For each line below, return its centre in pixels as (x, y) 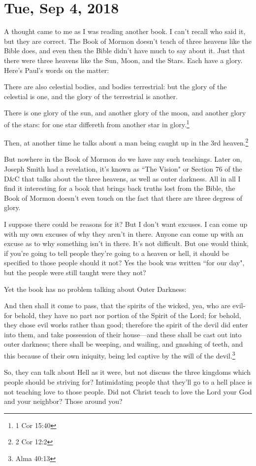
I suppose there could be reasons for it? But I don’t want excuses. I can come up (126, 224)
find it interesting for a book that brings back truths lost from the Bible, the (120, 188)
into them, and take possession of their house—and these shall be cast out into (123, 334)
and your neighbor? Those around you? (63, 401)
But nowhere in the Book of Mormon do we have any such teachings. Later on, (123, 159)
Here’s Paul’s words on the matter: (57, 70)
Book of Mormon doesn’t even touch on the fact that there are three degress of (123, 197)
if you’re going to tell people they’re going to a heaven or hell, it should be (117, 253)
